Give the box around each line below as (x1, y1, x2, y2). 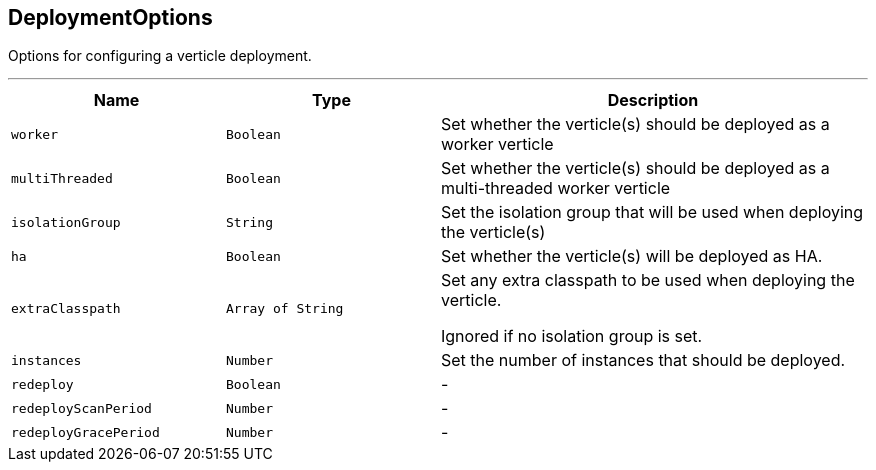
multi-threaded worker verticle (441, 178, 671, 199)
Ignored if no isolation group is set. (441, 326, 703, 347)
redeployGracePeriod (11, 424, 160, 440)
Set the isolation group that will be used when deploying (441, 202, 864, 223)
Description (607, 90, 699, 111)
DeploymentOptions (8, 5, 213, 30)
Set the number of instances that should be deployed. (441, 350, 846, 371)
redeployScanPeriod (11, 400, 152, 416)
